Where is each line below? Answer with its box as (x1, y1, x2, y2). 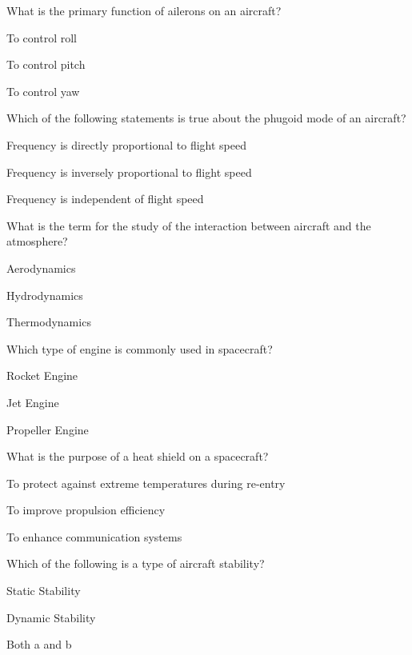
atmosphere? (6, 233, 68, 250)
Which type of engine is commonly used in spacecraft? (6, 340, 273, 357)
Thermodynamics (6, 314, 91, 330)
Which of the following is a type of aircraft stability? (6, 555, 265, 572)
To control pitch (6, 56, 86, 73)
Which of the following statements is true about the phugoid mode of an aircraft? (6, 110, 406, 126)
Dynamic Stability (6, 609, 96, 625)
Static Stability (6, 582, 81, 599)
